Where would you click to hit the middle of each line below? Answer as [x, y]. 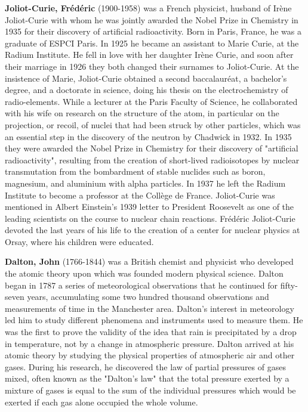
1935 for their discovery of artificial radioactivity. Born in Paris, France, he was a [153, 31]
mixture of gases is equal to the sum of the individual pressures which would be [150, 390]
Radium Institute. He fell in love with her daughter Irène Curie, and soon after [149, 55]
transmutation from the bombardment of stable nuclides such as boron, [135, 171]
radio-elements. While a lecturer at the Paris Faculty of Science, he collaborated [151, 101]
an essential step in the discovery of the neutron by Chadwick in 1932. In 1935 [148, 136]
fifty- [289, 285]
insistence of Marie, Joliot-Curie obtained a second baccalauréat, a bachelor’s [146, 78]
